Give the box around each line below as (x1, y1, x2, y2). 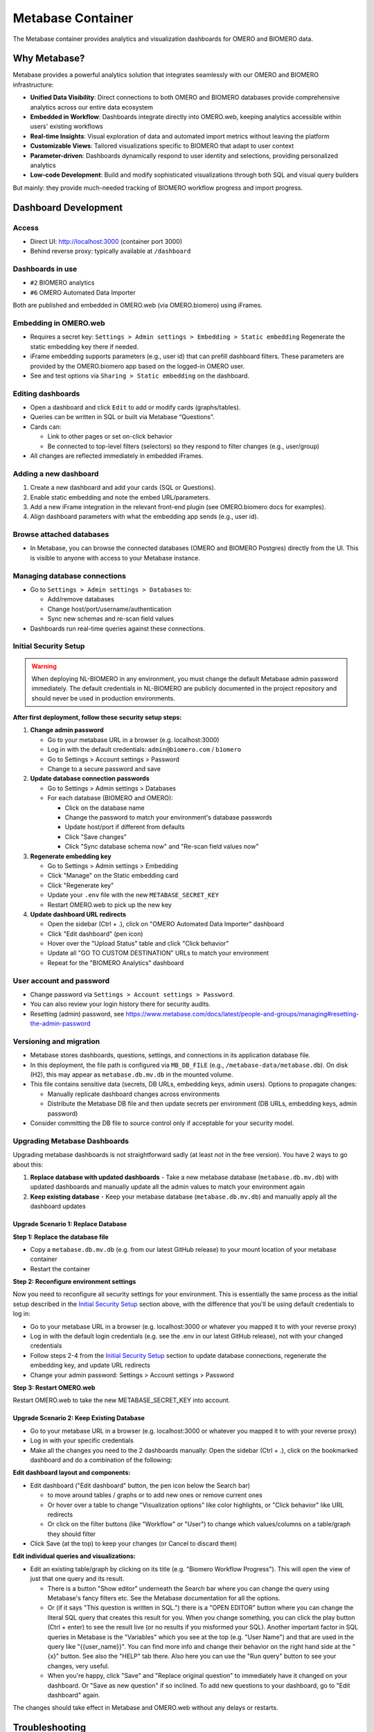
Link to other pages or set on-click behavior (47, 432, 173, 441)
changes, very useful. (47, 1661, 110, 1670)
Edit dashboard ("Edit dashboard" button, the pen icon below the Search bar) (30, 1481, 251, 1490)
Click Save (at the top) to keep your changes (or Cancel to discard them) (30, 1539, 238, 1548)
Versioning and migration (12, 1036, 100, 1046)
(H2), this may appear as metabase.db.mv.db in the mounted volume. (30, 1070, 233, 1079)
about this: (12, 1160, 44, 1169)
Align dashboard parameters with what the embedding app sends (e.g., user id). (30, 513, 259, 521)
